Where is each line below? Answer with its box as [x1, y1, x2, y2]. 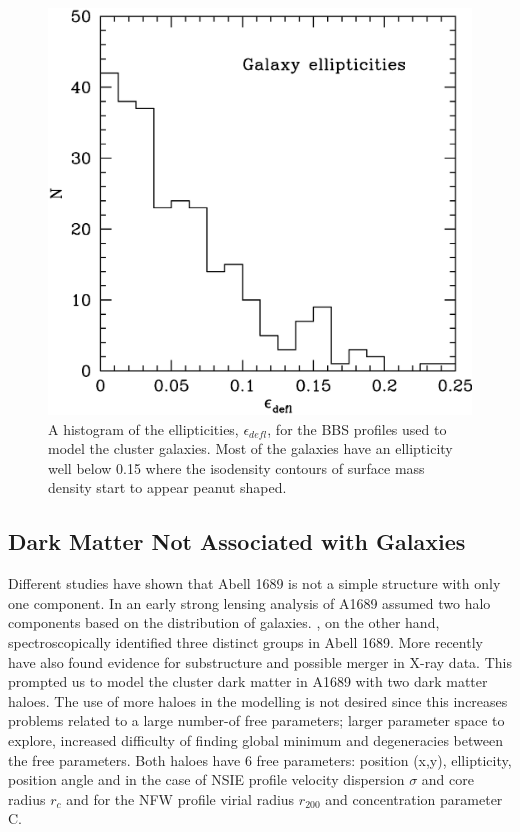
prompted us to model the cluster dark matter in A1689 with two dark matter [8, 671, 488, 692]
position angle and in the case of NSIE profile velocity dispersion [8, 769, 405, 790]
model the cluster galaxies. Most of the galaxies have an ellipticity [48, 438, 453, 459]
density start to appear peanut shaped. [48, 477, 287, 498]
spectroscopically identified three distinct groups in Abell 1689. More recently [8, 631, 483, 652]
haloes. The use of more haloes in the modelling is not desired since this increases [8, 690, 508, 711]
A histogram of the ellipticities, [48, 418, 239, 439]
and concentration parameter [325, 788, 503, 809]
